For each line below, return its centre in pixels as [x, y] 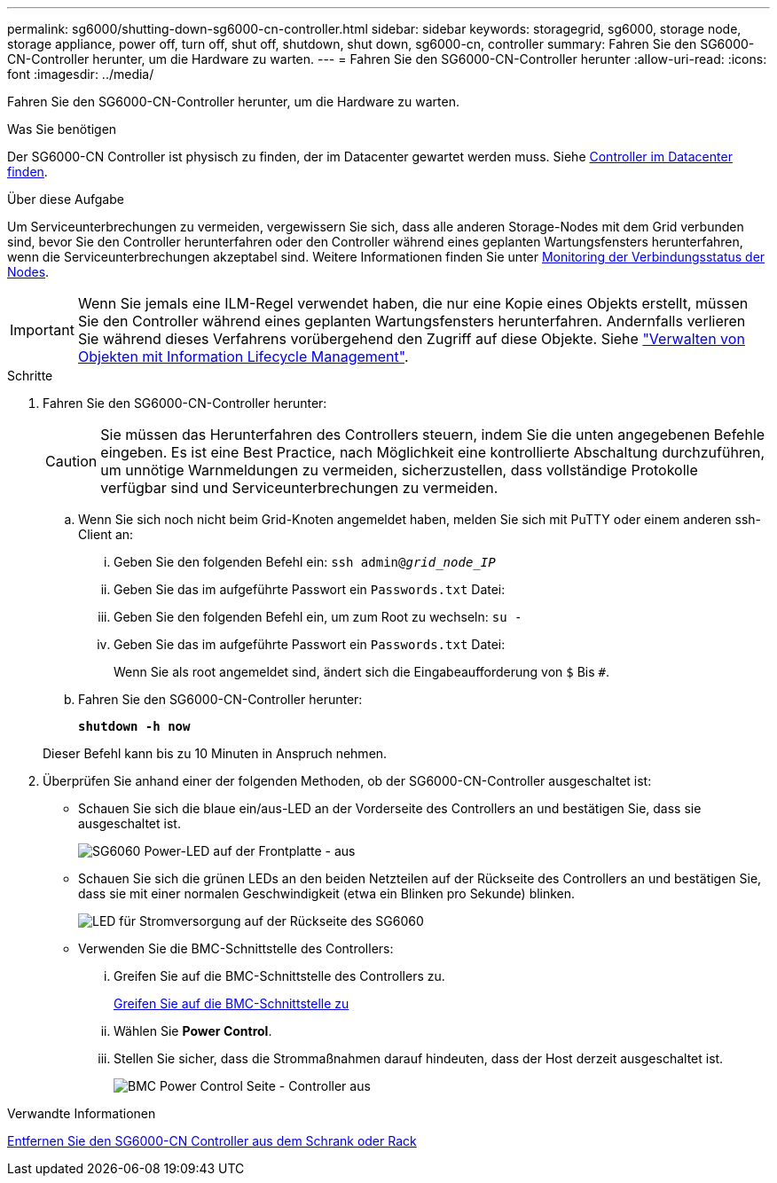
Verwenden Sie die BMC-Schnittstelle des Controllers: [236, 948]
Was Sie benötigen [62, 129]
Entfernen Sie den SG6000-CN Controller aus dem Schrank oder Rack [212, 1141]
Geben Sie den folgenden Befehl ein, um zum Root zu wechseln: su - [318, 617]
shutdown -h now [134, 726]
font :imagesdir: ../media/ [81, 74]
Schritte [30, 376]
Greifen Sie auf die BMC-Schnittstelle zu [232, 1003]
